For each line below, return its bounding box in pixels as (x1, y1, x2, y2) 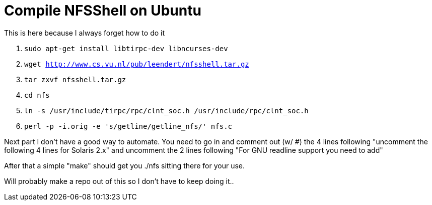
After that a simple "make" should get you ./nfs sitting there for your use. (4, 161, 245, 170)
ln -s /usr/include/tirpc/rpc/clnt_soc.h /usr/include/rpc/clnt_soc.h (24, 106, 309, 115)
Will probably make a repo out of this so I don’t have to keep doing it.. (4, 176, 234, 185)
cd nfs (24, 91, 50, 99)
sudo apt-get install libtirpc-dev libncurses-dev (24, 44, 228, 53)
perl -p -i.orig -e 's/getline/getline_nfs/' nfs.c (24, 122, 233, 130)
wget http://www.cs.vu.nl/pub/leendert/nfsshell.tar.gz (24, 60, 249, 68)
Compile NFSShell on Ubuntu (4, 2, 201, 19)
